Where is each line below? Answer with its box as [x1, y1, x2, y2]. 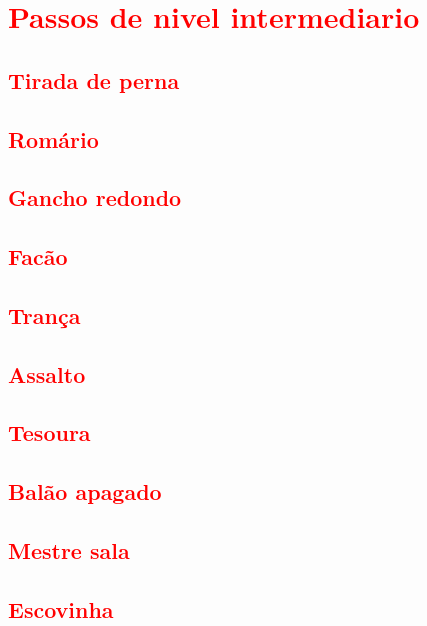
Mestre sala [8, 535, 130, 566]
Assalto [8, 358, 86, 389]
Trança [8, 299, 81, 330]
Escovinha [8, 593, 114, 624]
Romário [8, 123, 99, 154]
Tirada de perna [8, 64, 180, 95]
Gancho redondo [8, 182, 182, 213]
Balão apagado [8, 476, 162, 507]
